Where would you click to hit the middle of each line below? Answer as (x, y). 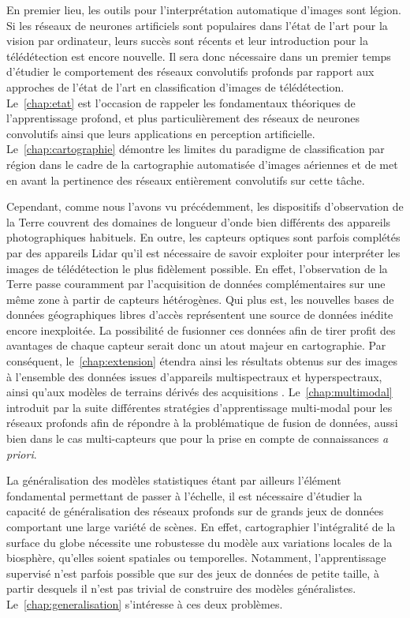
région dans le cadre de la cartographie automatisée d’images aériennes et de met (202, 164)
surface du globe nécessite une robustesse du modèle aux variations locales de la (199, 542)
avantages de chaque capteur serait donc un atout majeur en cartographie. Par (196, 345)
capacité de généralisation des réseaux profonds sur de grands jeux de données (195, 511)
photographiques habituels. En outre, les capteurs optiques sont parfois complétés (203, 237)
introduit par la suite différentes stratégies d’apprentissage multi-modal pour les (199, 407)
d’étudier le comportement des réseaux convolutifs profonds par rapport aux (190, 71)
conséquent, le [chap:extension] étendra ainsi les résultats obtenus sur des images (202, 361)
